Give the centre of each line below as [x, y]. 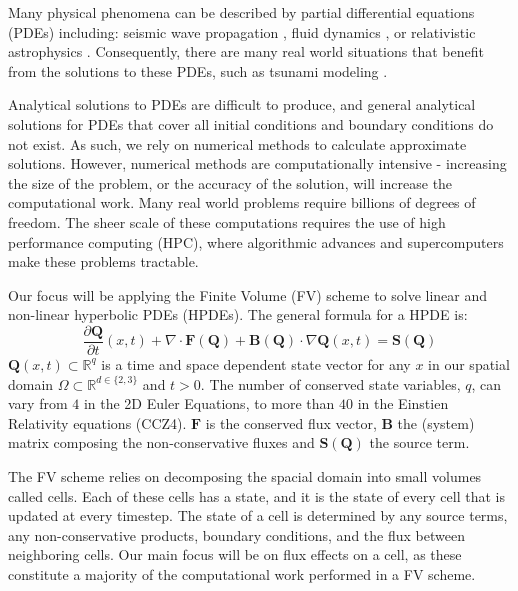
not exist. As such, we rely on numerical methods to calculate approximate [237, 143]
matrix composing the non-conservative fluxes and [161, 442]
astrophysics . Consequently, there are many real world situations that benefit [246, 51]
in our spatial [469, 363]
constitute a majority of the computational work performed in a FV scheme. [242, 573]
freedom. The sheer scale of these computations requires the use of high [227, 221]
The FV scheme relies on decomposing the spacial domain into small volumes [245, 475]
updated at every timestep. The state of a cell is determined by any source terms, [258, 515]
